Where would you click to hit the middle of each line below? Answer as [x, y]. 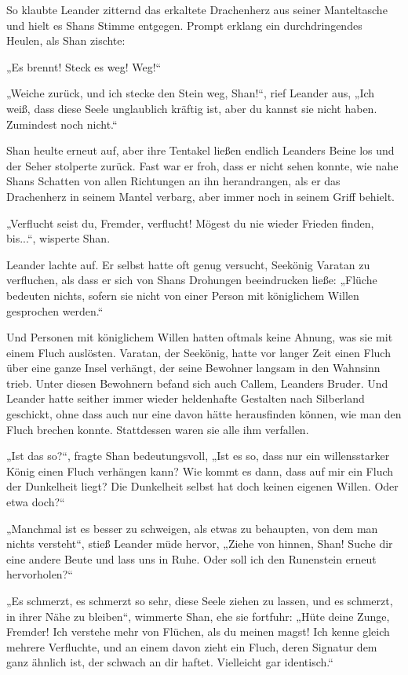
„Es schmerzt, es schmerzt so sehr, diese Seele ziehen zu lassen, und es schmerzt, [200, 600]
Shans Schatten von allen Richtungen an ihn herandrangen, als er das [173, 181]
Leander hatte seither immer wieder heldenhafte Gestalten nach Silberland [186, 398]
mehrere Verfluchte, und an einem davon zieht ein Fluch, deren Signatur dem [192, 646]
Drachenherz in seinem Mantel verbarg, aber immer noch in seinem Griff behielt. [200, 196]
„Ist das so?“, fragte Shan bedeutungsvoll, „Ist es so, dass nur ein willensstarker [198, 456]
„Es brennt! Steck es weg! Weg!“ [84, 66]
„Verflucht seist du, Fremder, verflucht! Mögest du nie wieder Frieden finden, [190, 223]
